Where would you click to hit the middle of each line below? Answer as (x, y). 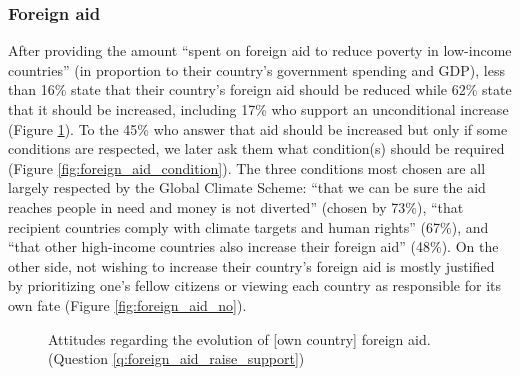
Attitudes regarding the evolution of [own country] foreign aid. (239, 338)
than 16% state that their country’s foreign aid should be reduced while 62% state (260, 89)
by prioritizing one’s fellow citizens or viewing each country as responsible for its (255, 285)
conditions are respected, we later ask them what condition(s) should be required (256, 148)
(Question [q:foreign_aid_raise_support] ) (176, 358)
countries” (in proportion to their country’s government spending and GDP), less (256, 69)
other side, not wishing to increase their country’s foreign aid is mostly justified (251, 265)
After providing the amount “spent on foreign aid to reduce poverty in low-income (260, 50)
